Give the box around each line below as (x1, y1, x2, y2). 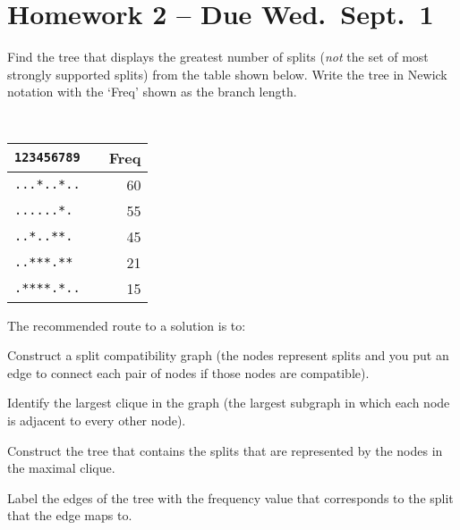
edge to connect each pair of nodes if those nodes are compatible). (7, 363, 370, 382)
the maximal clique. (7, 458, 115, 477)
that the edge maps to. (7, 506, 132, 525)
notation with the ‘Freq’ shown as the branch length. (7, 82, 297, 101)
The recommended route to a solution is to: (7, 315, 246, 334)
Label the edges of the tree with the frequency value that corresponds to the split (7, 488, 454, 507)
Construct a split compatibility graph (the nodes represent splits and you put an (7, 346, 449, 365)
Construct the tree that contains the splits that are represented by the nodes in (7, 441, 443, 459)
